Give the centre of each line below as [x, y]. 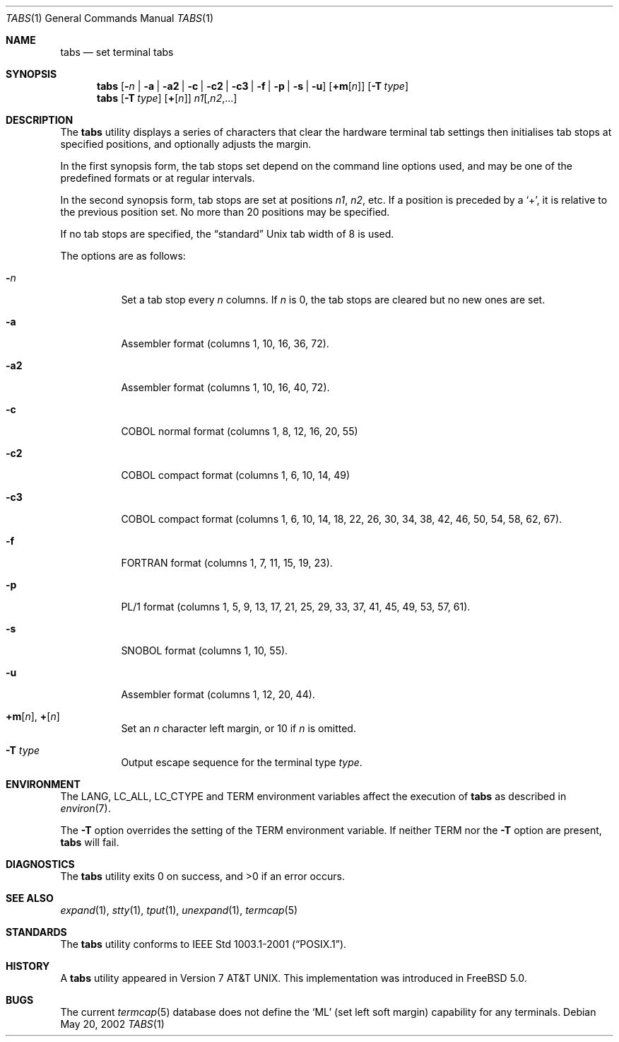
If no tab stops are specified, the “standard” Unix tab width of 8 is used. [227, 234]
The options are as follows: [123, 256]
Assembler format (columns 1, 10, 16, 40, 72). [225, 387]
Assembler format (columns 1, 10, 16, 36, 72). [225, 343]
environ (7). [86, 808]
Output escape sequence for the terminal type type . [242, 762]
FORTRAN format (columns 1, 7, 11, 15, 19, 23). [227, 563]
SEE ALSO [30, 898]
